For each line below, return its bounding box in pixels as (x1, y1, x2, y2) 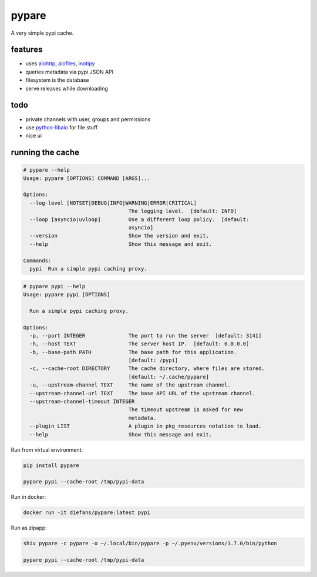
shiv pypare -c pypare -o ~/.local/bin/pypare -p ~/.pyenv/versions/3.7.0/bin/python (23, 540, 277, 547)
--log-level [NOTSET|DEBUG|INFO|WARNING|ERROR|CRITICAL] (29, 199, 197, 206)
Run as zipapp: (11, 524, 47, 532)
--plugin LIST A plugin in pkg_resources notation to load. (29, 423, 262, 429)
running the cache (11, 148, 79, 158)
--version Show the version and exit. (29, 232, 210, 239)
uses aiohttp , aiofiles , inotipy (25, 60, 95, 67)
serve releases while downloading (25, 85, 109, 92)
